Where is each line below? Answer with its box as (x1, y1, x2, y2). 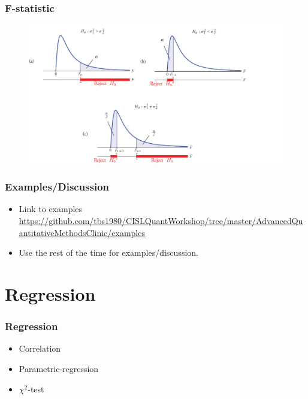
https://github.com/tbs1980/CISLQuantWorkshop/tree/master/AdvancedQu (19, 214, 303, 227)
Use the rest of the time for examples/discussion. (19, 246, 198, 259)
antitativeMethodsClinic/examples (19, 226, 145, 238)
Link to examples (19, 202, 83, 215)
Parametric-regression (19, 362, 99, 375)
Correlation (19, 342, 61, 355)
